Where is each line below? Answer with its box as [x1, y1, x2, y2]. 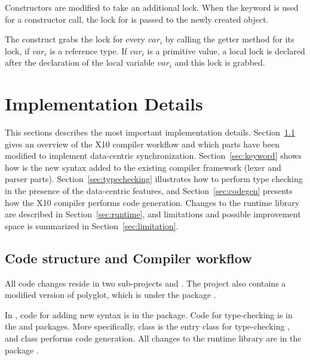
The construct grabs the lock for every [5, 33, 145, 45]
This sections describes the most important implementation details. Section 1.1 [5, 126, 295, 139]
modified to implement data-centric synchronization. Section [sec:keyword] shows [5, 149, 302, 162]
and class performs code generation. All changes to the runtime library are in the [5, 332, 302, 344]
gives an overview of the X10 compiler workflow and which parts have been [5, 137, 280, 150]
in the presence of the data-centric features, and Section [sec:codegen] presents [5, 184, 293, 197]
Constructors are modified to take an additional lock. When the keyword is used [5, 1, 299, 13]
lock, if [5, 44, 30, 57]
